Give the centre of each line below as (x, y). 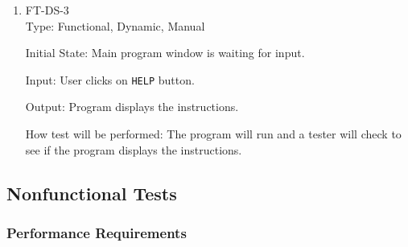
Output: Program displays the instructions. (132, 107)
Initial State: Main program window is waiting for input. (165, 53)
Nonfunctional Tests (92, 193)
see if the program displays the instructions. (134, 149)
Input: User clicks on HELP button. (110, 79)
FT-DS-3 (47, 10)
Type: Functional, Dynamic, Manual (115, 25)
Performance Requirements (97, 232)
